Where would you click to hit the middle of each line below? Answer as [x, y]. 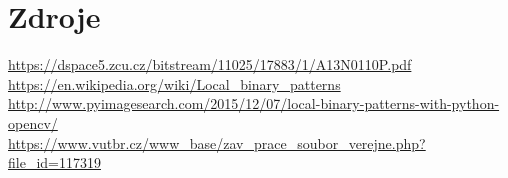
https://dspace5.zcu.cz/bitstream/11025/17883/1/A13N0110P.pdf [210, 64]
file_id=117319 [54, 162]
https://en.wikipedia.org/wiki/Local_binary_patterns [174, 83]
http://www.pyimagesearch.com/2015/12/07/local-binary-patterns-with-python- [254, 103]
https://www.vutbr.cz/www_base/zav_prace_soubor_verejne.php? [217, 142]
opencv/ [33, 122]
